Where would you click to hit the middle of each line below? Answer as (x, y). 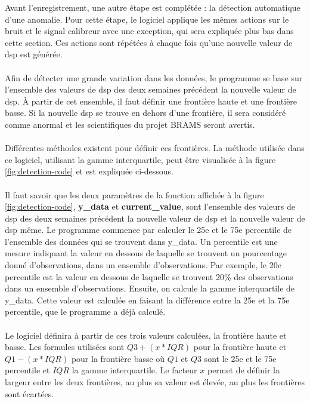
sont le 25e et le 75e (240, 358)
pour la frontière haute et (240, 347)
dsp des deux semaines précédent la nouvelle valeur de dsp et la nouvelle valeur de (155, 218)
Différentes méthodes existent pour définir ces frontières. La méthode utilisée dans (155, 148)
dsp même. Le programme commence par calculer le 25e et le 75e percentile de (148, 230)
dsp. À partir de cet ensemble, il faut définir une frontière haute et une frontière (151, 101)
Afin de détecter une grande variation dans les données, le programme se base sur (154, 77)
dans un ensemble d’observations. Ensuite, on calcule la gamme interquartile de (150, 288)
